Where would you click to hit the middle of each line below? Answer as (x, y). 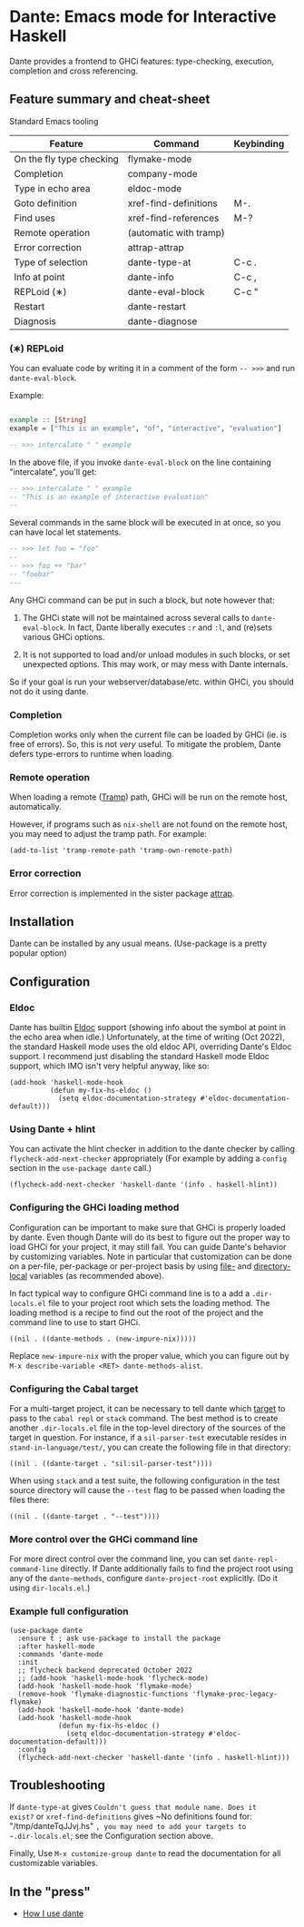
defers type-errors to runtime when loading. (92, 753)
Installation (42, 922)
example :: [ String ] (49, 420)
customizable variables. (54, 1863)
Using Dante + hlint (53, 1129)
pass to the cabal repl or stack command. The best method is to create (144, 1418)
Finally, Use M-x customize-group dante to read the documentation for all (145, 1853)
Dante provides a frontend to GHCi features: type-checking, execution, (142, 61)
